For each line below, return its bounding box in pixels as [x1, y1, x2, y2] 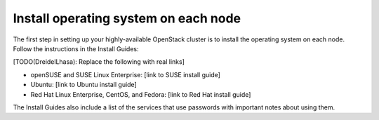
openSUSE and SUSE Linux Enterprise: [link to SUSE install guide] [30, 70, 221, 79]
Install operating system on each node [13, 11, 241, 26]
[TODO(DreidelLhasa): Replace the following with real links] [13, 58, 185, 66]
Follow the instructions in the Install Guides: [13, 44, 140, 53]
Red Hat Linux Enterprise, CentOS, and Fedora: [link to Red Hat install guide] [30, 90, 251, 98]
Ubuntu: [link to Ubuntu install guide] [30, 81, 137, 89]
